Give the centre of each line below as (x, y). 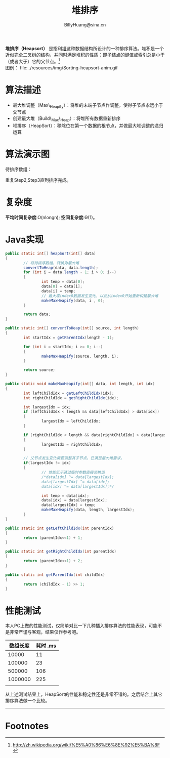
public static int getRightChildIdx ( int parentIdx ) (61, 552)
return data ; (37, 314)
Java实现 (25, 240)
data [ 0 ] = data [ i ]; (62, 286)
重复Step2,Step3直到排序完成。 (38, 180)
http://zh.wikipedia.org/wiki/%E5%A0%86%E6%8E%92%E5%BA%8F (86, 745)
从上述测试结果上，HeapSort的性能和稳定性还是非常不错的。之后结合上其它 (84, 694)
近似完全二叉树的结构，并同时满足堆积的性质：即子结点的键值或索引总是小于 (85, 55)
